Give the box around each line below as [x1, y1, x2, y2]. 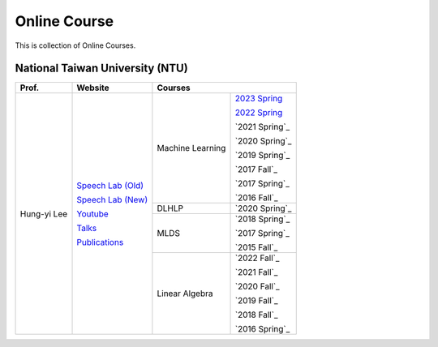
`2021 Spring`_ [234, 122, 290, 133]
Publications [76, 236, 124, 247]
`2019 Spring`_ [234, 150, 290, 161]
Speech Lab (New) [76, 194, 148, 205]
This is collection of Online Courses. [15, 41, 136, 50]
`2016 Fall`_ [234, 192, 278, 203]
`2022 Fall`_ [234, 252, 280, 263]
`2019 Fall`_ [234, 295, 278, 306]
